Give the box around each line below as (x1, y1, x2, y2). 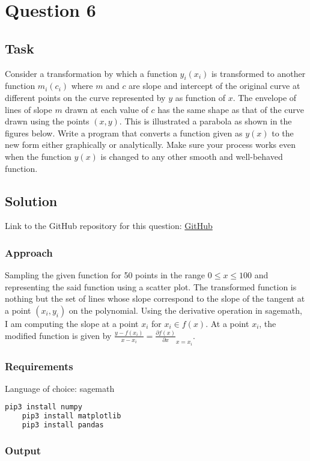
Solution (5, 191, 58, 210)
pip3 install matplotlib (22, 412, 121, 421)
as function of (175, 91, 225, 103)
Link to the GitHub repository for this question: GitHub (5, 219, 213, 232)
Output (5, 443, 41, 457)
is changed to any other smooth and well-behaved (100, 150, 283, 162)
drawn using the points (5, 115, 90, 127)
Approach (5, 245, 53, 260)
